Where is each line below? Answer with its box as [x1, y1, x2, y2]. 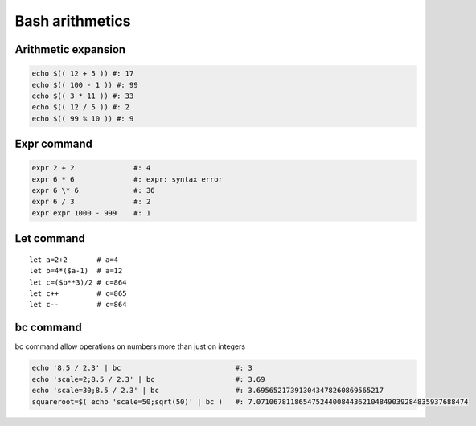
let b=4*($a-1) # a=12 [29, 266, 123, 276]
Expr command [14, 137, 92, 151]
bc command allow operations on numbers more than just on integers [14, 342, 245, 351]
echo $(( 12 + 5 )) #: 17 [31, 69, 134, 78]
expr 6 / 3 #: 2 [31, 197, 151, 207]
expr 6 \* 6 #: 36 [31, 186, 156, 195]
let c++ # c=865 [29, 289, 127, 298]
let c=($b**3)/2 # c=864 [29, 277, 127, 287]
